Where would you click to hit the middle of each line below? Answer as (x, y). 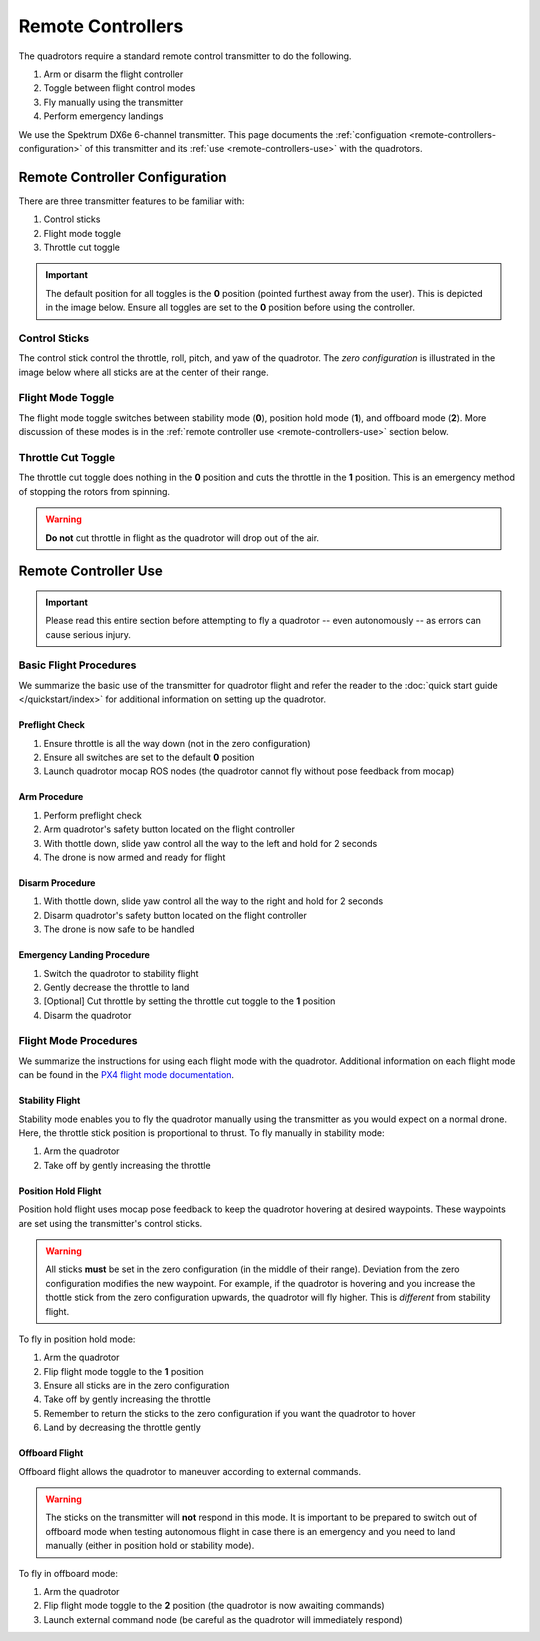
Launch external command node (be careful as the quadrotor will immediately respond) (223, 1619)
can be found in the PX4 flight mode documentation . (126, 1075)
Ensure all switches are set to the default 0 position (149, 757)
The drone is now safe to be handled (119, 929)
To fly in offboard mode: (68, 1573)
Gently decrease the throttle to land (116, 987)
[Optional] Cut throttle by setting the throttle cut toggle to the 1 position (189, 1001)
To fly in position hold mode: (77, 1339)
